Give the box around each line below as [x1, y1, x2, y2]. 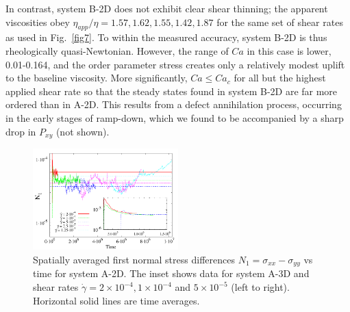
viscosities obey [5, 14, 70, 29]
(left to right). [231, 280, 290, 294]
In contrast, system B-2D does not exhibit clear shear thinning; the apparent [5, 1, 328, 15]
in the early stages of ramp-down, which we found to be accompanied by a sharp [5, 110, 344, 125]
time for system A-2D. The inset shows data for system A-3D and [33, 266, 310, 281]
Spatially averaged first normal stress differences [33, 252, 235, 266]
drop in [5, 124, 36, 138]
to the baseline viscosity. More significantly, [5, 70, 188, 85]
